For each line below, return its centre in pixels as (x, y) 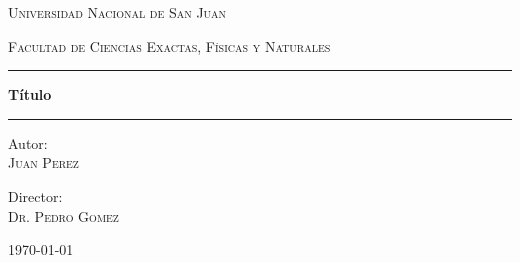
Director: (35, 195)
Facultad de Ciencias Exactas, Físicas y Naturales (169, 45)
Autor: (28, 142)
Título (30, 94)
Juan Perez (43, 162)
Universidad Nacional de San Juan (117, 12)
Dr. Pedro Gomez (63, 215)
